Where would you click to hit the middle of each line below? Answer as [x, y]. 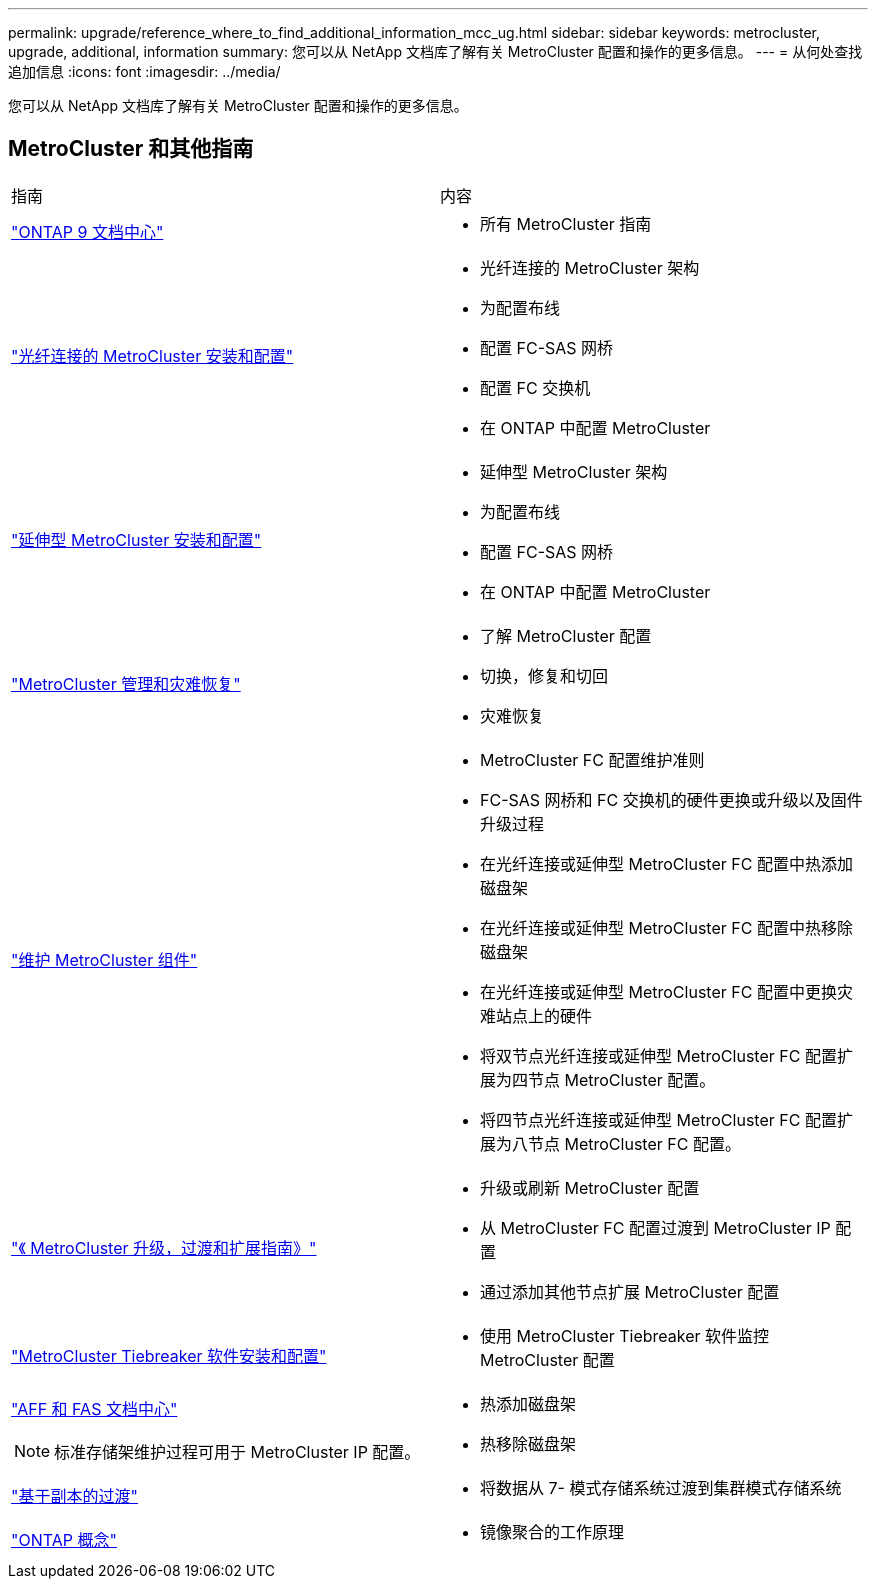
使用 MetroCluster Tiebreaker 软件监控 [625, 1335]
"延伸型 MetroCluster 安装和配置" [136, 539]
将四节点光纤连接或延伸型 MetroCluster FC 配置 [658, 1119]
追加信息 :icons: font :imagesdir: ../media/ [144, 71]
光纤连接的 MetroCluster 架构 [590, 267]
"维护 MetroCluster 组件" [104, 959]
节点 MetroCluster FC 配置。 [634, 1143]
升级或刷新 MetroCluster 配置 [590, 1187]
